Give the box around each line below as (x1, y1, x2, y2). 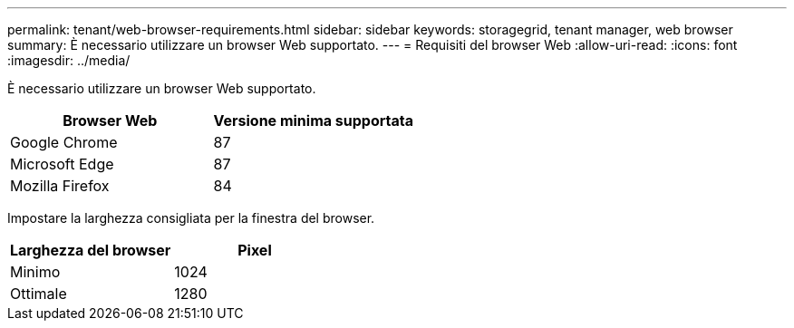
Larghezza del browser (10, 241, 171, 259)
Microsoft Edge (10, 155, 114, 173)
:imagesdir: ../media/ (7, 53, 131, 68)
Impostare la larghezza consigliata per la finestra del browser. (7, 210, 375, 226)
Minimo (10, 263, 61, 281)
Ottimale (10, 285, 67, 303)
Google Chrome (10, 133, 118, 151)
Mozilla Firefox (10, 177, 110, 195)
